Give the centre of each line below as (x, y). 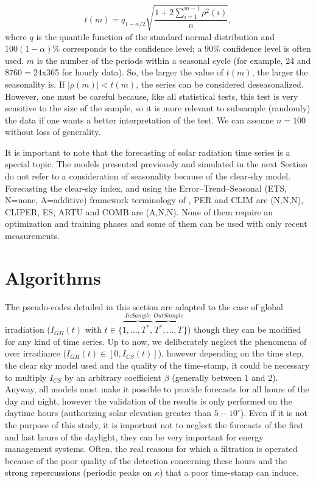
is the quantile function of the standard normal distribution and (156, 36)
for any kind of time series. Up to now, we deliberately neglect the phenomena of (156, 341)
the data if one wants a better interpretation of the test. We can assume (139, 120)
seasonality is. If (35, 84)
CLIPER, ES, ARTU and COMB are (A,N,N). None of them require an (139, 211)
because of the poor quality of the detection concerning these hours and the (146, 460)
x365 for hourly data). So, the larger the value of (133, 72)
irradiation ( (28, 329)
